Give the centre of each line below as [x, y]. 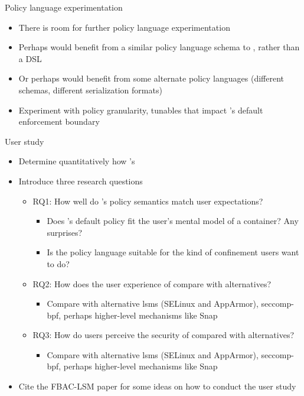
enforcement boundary [59, 121]
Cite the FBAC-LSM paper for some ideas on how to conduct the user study [157, 386]
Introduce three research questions [81, 181]
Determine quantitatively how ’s [77, 161]
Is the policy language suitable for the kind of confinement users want [173, 252]
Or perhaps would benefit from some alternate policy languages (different [151, 78]
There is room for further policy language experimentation [124, 27]
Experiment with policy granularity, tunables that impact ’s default [141, 110]
